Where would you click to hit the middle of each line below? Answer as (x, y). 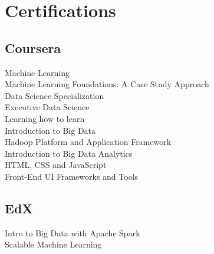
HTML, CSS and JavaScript (56, 165)
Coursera (33, 47)
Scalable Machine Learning (53, 244)
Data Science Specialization (55, 95)
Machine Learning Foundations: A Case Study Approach (107, 84)
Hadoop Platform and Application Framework (88, 142)
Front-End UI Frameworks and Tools (72, 176)
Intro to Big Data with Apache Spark (73, 232)
